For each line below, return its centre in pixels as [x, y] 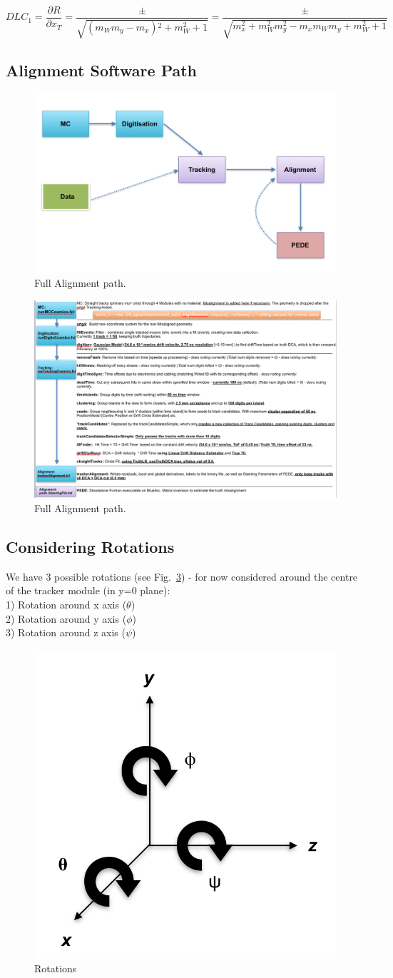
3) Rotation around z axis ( [66, 632]
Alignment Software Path [102, 70]
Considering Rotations [90, 546]
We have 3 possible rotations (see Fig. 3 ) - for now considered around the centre [182, 576]
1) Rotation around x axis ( [66, 604]
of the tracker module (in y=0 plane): [88, 590]
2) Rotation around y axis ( [66, 618]
